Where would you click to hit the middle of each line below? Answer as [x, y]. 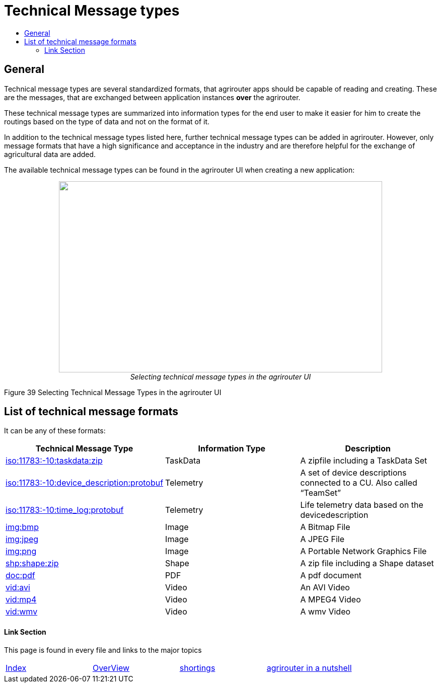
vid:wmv [22, 612]
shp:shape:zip [32, 563]
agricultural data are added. [50, 154]
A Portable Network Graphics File [363, 551]
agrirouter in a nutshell [309, 668]
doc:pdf [20, 576]
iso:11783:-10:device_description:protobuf [85, 483]
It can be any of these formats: [55, 431]
